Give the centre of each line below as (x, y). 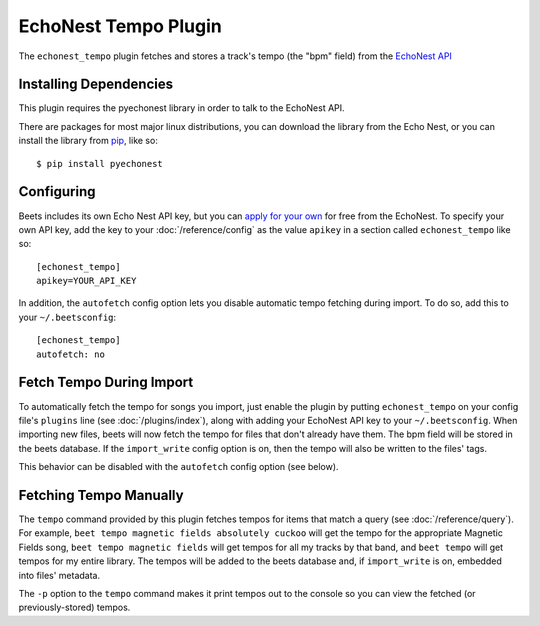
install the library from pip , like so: (88, 141)
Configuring (57, 191)
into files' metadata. (59, 575)
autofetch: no (70, 354)
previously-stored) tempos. (74, 607)
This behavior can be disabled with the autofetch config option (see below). (178, 467)
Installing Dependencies (96, 84)
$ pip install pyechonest (100, 163)
